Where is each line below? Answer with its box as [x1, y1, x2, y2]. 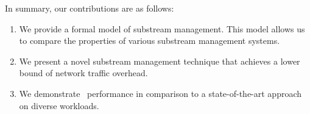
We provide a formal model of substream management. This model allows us [19, 22, 305, 35]
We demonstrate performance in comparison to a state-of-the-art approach [19, 87, 302, 99]
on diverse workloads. [19, 99, 99, 112]
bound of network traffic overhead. [19, 66, 148, 79]
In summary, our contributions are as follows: [5, 2, 174, 14]
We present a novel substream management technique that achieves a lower [19, 54, 300, 67]
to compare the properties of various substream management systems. [19, 34, 280, 47]
